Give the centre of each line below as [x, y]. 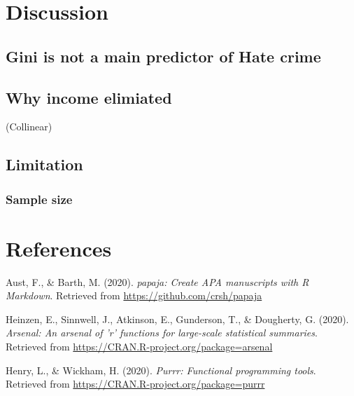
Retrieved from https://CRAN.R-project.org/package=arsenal [139, 347]
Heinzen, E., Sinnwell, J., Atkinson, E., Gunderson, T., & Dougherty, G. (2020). [177, 319]
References [59, 248]
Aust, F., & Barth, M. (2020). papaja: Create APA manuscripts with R [157, 281]
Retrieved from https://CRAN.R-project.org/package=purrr [135, 384]
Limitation [44, 164]
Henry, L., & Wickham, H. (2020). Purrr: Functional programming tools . [161, 370]
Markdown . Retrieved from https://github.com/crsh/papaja [134, 295]
